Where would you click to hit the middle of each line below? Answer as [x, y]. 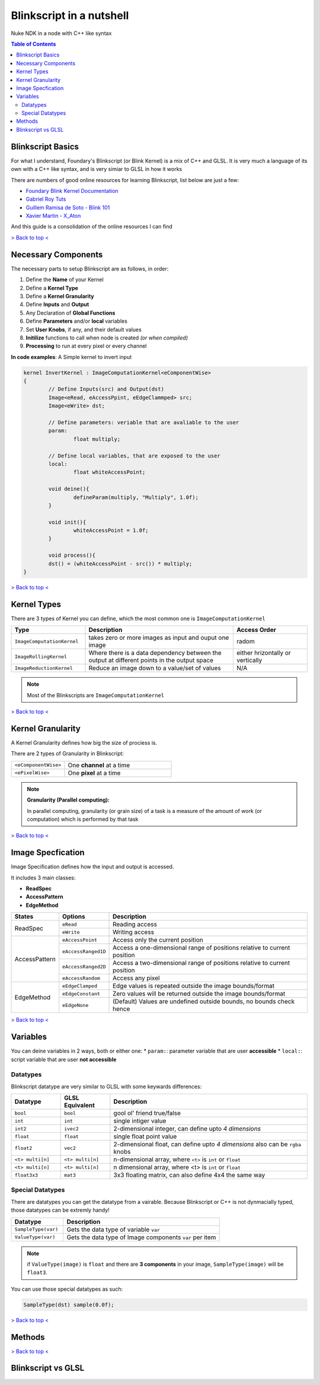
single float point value [145, 1136]
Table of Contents [33, 44]
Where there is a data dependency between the [155, 653]
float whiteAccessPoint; [109, 472]
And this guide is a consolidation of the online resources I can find [92, 227]
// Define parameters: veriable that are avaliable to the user [144, 423]
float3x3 [26, 1175]
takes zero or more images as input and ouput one [159, 638]
